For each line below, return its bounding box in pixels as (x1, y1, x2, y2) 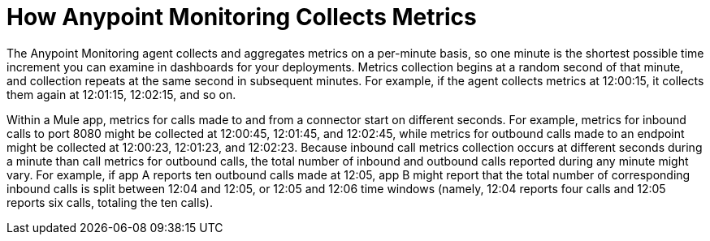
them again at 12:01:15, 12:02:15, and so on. (6, 87, 236, 101)
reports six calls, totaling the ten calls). (6, 195, 213, 209)
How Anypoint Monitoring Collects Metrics (6, 3, 477, 31)
